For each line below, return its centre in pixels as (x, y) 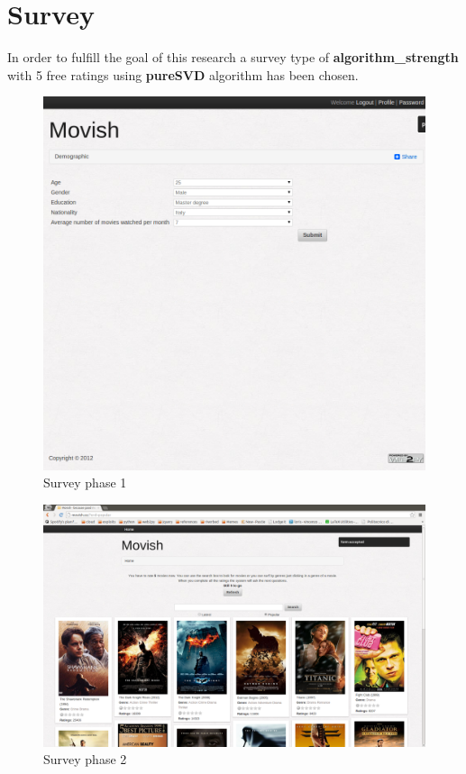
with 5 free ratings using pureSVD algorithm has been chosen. (183, 74)
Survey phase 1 (85, 483)
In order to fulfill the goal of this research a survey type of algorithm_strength (233, 57)
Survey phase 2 (85, 759)
